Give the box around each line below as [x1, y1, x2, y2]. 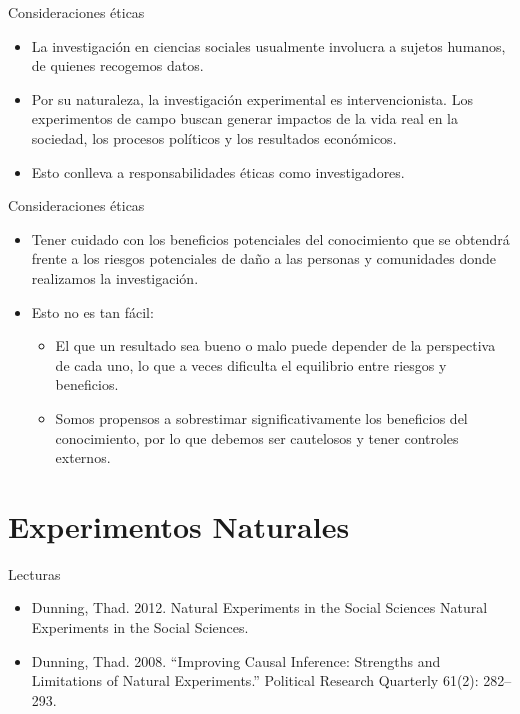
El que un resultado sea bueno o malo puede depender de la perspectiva [55, 335, 496, 356]
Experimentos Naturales [8, 505, 350, 546]
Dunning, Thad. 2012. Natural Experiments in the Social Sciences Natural [31, 597, 488, 618]
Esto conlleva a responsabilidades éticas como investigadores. [31, 161, 405, 182]
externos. [55, 447, 111, 468]
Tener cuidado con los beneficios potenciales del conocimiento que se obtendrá [31, 228, 510, 249]
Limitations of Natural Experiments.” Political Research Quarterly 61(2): [31, 670, 479, 691]
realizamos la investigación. [31, 267, 199, 288]
